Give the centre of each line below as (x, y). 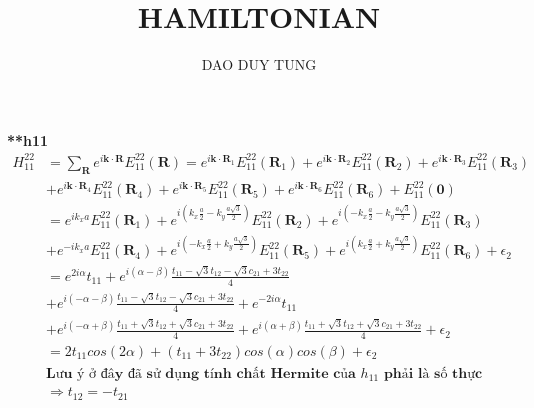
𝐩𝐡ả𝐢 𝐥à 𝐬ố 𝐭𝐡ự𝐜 (433, 373)
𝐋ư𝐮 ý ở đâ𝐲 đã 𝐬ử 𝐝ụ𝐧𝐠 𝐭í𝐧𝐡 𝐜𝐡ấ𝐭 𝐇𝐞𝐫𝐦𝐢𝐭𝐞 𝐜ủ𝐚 (201, 373)
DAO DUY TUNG (259, 64)
